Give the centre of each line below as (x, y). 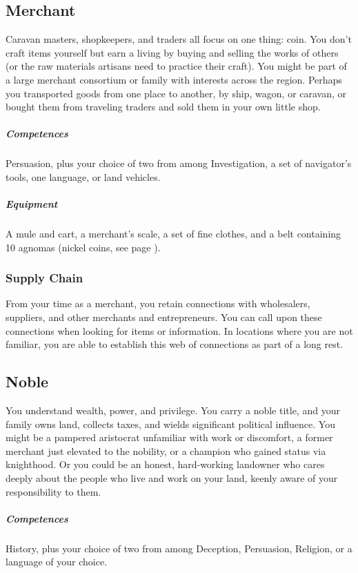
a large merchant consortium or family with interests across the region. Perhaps (174, 79)
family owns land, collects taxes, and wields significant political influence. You (170, 424)
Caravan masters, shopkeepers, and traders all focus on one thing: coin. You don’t (179, 39)
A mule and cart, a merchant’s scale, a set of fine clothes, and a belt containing (173, 234)
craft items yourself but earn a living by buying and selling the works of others (172, 52)
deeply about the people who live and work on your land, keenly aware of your (172, 478)
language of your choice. (57, 562)
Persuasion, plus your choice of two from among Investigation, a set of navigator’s (179, 163)
